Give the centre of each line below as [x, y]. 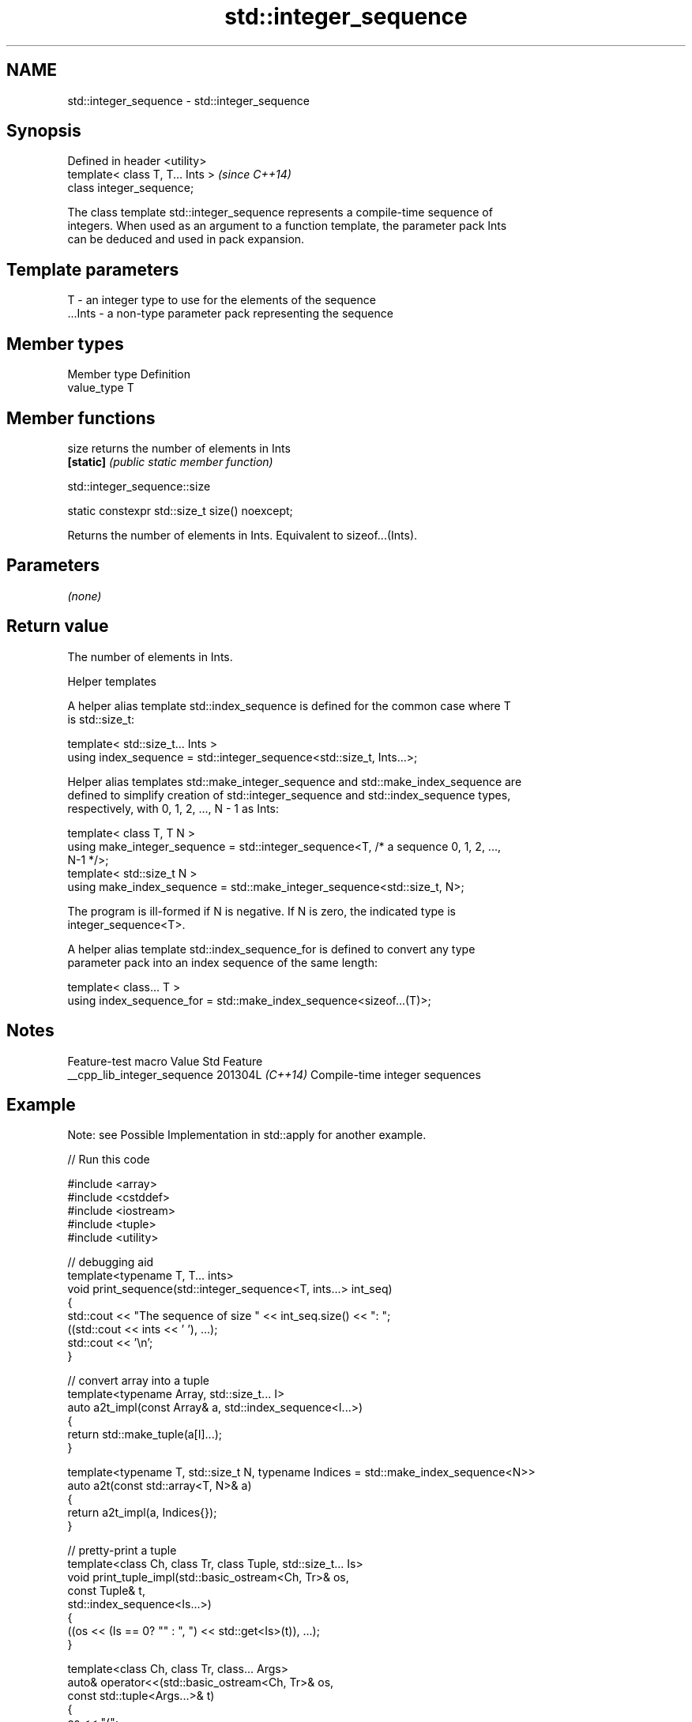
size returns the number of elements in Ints [179, 448]
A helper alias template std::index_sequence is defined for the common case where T [289, 705]
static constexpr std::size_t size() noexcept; [180, 510]
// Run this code [109, 1160]
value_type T [101, 388]
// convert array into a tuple [138, 1381]
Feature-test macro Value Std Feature [165, 1061]
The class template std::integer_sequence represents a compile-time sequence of [280, 212]
